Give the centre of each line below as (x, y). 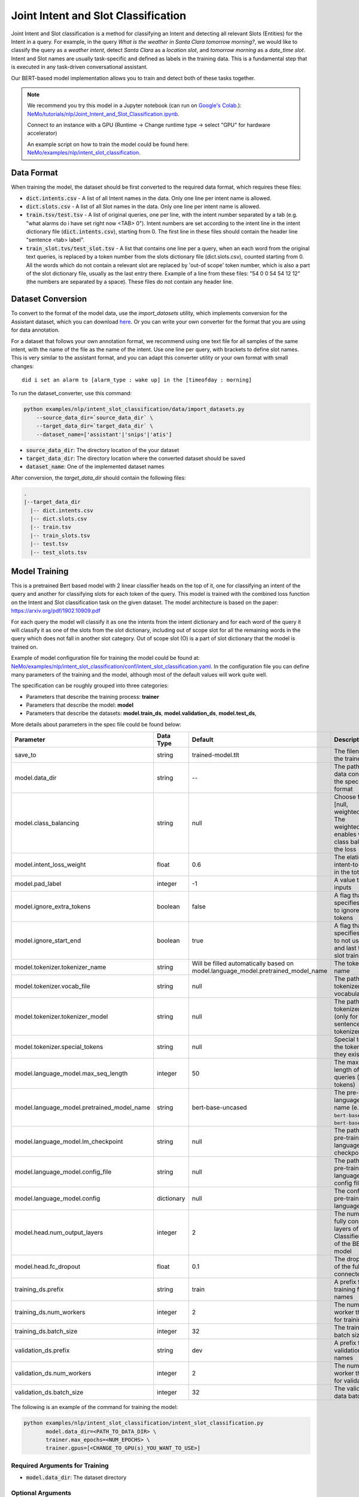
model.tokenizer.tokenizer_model (61, 1017)
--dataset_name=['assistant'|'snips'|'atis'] (104, 434)
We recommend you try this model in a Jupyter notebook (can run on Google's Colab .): (134, 105)
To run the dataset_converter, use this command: (72, 393)
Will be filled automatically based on (243, 963)
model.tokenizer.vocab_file (52, 986)
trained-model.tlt (215, 755)
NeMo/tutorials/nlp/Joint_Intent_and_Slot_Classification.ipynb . (103, 114)
